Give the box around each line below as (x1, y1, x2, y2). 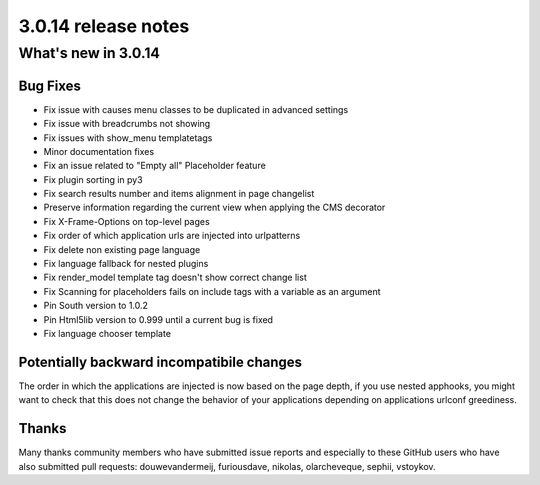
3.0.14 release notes (18, 15, 190, 37)
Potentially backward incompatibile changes (18, 353, 303, 370)
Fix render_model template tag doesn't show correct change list (43, 271, 307, 284)
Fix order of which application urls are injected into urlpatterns (43, 230, 301, 242)
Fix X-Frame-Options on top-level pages (43, 215, 210, 227)
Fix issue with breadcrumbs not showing (43, 118, 211, 130)
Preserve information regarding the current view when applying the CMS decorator (43, 201, 386, 214)
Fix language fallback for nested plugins (43, 258, 209, 270)
